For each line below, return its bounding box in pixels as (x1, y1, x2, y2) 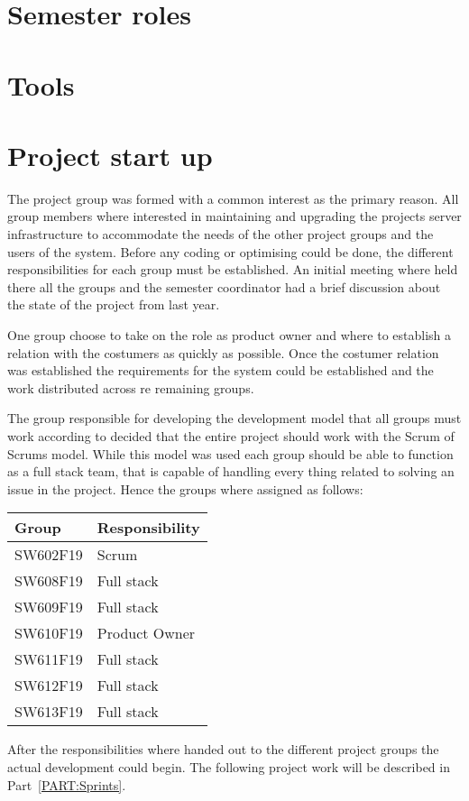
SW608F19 (14, 570, 83, 592)
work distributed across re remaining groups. (7, 378, 254, 397)
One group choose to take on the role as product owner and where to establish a (7, 326, 452, 345)
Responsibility (97, 517, 200, 539)
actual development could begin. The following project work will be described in (7, 757, 450, 776)
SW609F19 (14, 596, 83, 618)
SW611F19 (14, 649, 83, 670)
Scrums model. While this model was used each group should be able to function (7, 444, 454, 463)
